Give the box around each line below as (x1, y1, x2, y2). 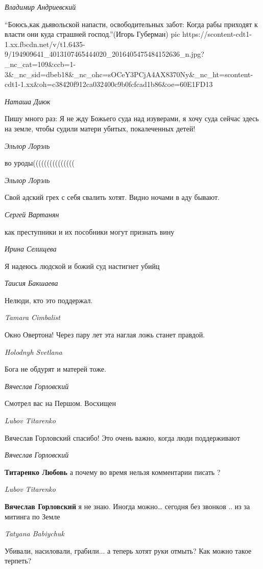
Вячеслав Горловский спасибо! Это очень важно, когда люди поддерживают (5, 432, 240, 443)
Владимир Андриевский (5, 2, 76, 12)
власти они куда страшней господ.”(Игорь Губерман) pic (5, 29, 180, 39)
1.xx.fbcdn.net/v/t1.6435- (5, 38, 85, 49)
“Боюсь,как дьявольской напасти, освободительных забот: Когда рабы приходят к (5, 18, 258, 29)
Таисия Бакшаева (5, 278, 58, 288)
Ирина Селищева (5, 243, 57, 254)
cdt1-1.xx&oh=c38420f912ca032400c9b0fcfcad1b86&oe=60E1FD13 (5, 79, 213, 89)
